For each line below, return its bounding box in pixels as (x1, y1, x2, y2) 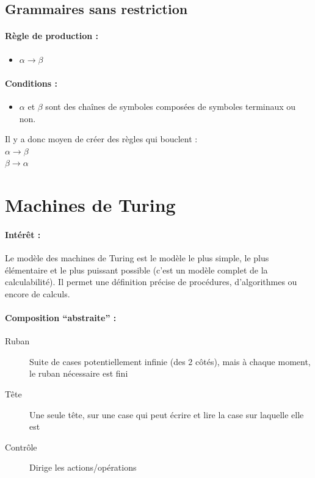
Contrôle (5, 440, 37, 453)
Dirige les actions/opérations (29, 461, 137, 474)
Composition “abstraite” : (5, 311, 117, 324)
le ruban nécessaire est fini (29, 367, 128, 380)
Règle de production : (5, 29, 99, 42)
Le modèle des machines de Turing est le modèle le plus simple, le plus (5, 252, 269, 264)
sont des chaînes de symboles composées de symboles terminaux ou (45, 100, 296, 112)
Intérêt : (5, 228, 41, 241)
